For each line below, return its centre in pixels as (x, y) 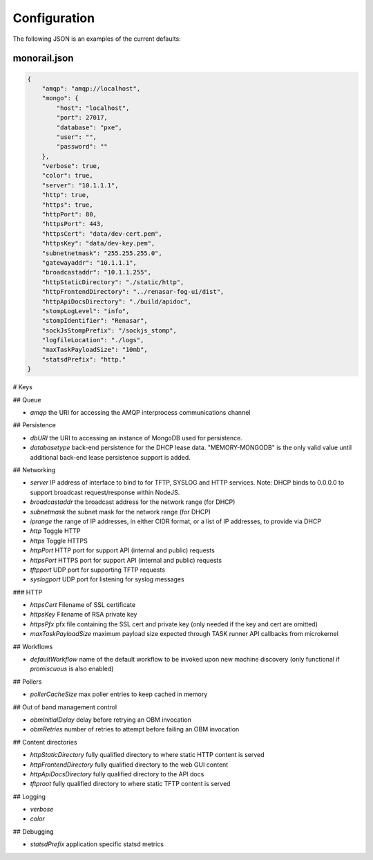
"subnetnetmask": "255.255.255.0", (102, 253)
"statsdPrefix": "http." (84, 359)
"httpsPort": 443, (73, 224)
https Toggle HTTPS (59, 541)
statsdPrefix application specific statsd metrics (97, 844)
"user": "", (76, 137)
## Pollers (27, 682)
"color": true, (67, 176)
